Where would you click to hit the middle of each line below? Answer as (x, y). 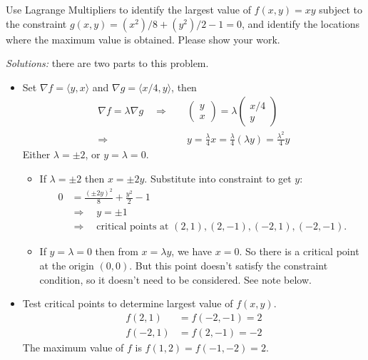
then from (117, 251)
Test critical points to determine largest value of (128, 303)
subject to (341, 9)
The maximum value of (73, 347)
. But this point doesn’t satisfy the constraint (229, 265)
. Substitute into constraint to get (218, 178)
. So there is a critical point (299, 251)
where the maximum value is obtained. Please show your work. (143, 39)
